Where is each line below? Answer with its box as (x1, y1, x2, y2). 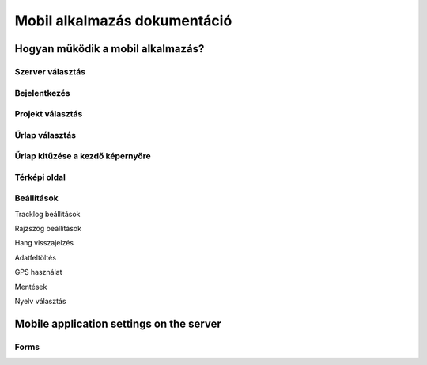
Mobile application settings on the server (14, 317, 221, 330)
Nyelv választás (14, 297, 66, 306)
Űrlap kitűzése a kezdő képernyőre (14, 150, 152, 162)
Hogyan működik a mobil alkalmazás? (14, 42, 205, 55)
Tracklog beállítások (14, 209, 81, 219)
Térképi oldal (14, 171, 66, 182)
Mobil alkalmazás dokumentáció (14, 12, 232, 29)
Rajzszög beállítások (14, 224, 82, 234)
